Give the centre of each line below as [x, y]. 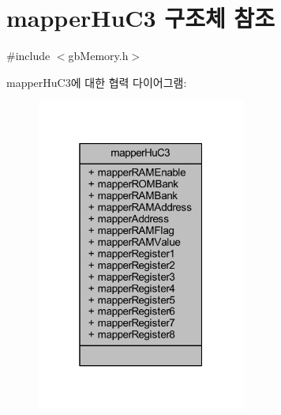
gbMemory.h [98, 56]
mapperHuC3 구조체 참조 [140, 18]
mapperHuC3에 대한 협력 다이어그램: [97, 82]
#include [28, 56]
